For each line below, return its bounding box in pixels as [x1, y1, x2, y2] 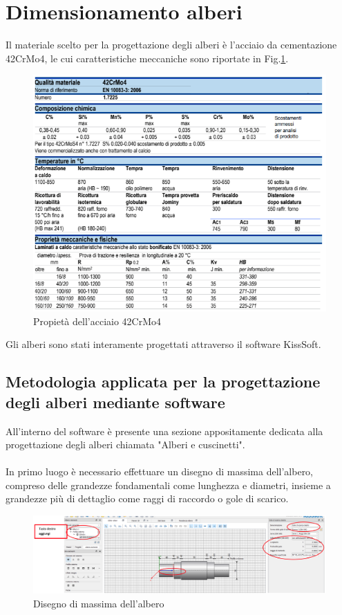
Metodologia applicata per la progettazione [6, 371, 321, 392]
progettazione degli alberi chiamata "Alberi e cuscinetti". [6, 437, 245, 452]
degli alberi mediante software [6, 391, 225, 412]
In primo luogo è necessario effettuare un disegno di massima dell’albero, [6, 464, 314, 479]
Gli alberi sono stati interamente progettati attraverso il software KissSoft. [6, 337, 321, 351]
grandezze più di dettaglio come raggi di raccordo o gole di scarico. [6, 491, 289, 506]
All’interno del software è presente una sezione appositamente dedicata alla [6, 423, 323, 438]
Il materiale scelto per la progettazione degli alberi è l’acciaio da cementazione [6, 37, 337, 52]
